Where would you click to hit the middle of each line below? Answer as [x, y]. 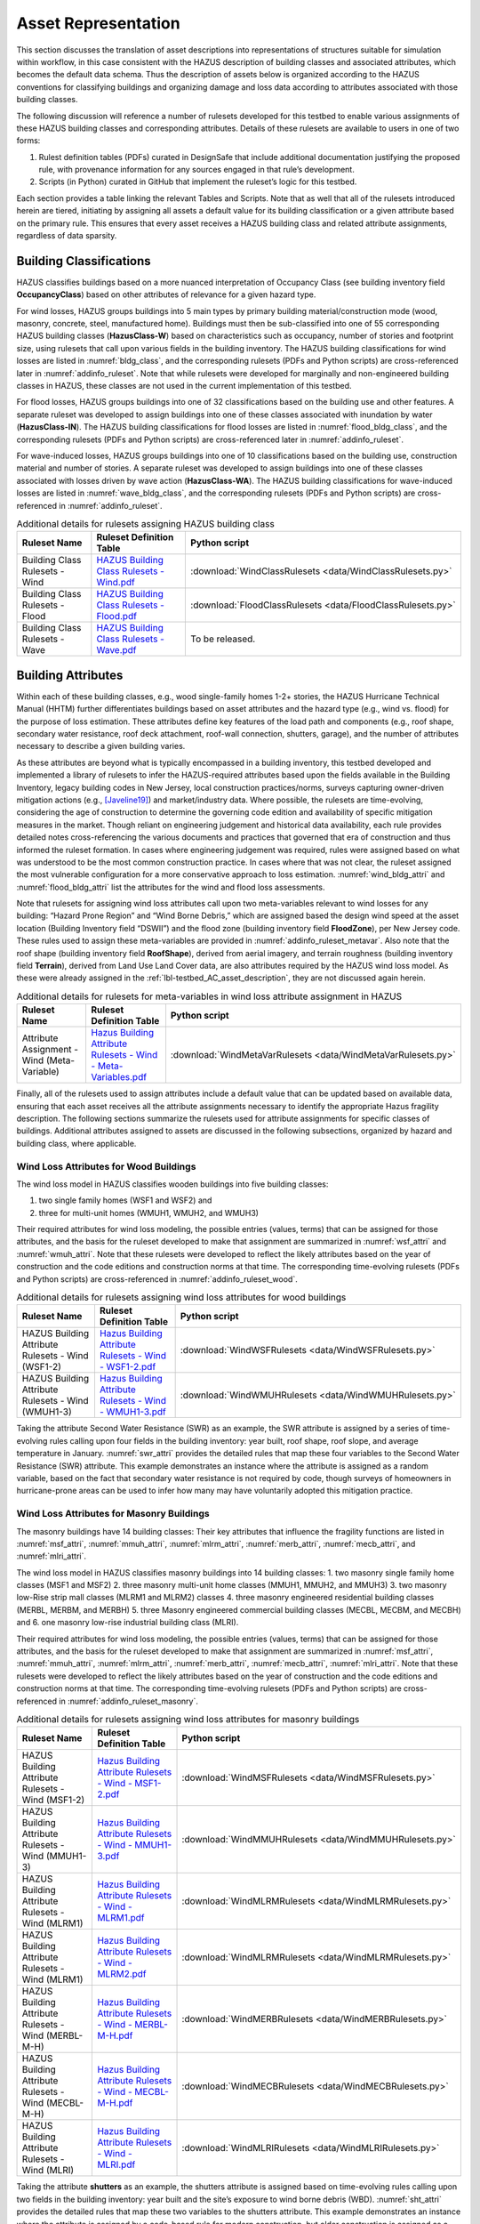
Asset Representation [99, 23]
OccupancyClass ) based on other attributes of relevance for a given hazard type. [166, 294]
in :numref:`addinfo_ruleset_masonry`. [129, 1701]
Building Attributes [70, 675]
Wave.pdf [116, 650]
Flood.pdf [117, 616]
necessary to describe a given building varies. [101, 746]
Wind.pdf [116, 583]
